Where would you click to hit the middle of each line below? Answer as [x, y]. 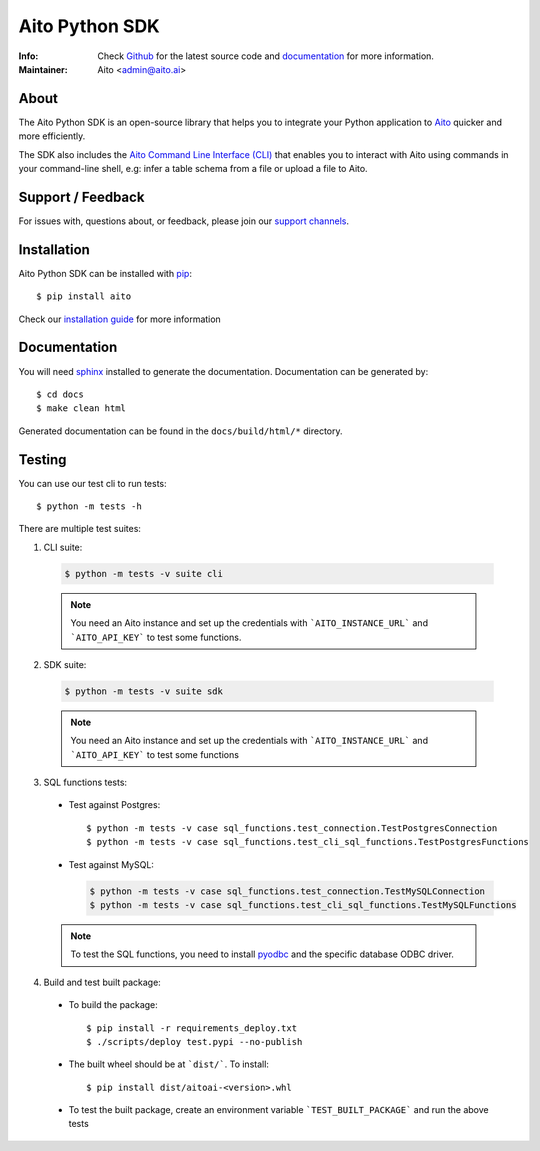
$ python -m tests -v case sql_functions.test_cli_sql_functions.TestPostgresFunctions [308, 842]
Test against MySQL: [111, 864]
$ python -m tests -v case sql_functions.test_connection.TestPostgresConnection [292, 828]
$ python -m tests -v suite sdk [144, 691]
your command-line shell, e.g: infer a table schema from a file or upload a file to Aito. [193, 169]
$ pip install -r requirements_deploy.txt [192, 1028]
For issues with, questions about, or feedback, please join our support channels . [184, 221]
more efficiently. [52, 136]
